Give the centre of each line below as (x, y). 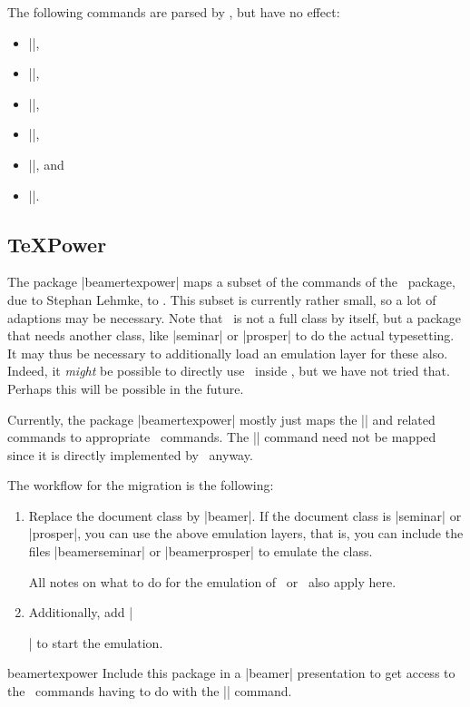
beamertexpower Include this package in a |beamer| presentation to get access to (231, 673)
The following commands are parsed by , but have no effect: (174, 12)
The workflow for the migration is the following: (141, 485)
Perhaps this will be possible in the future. (126, 388)
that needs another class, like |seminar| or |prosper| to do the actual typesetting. (231, 335)
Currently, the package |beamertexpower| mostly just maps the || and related (221, 419)
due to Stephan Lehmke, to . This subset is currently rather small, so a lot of (222, 299)
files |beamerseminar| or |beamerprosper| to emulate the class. (201, 551)
